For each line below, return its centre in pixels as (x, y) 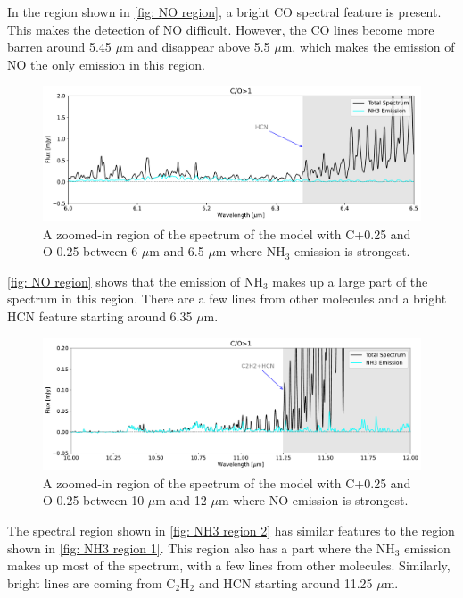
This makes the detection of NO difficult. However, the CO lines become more (221, 29)
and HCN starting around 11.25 (285, 582)
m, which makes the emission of (368, 47)
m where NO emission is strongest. (313, 500)
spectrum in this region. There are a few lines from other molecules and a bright (227, 299)
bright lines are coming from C (91, 582)
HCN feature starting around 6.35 (100, 316)
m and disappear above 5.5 (196, 47)
